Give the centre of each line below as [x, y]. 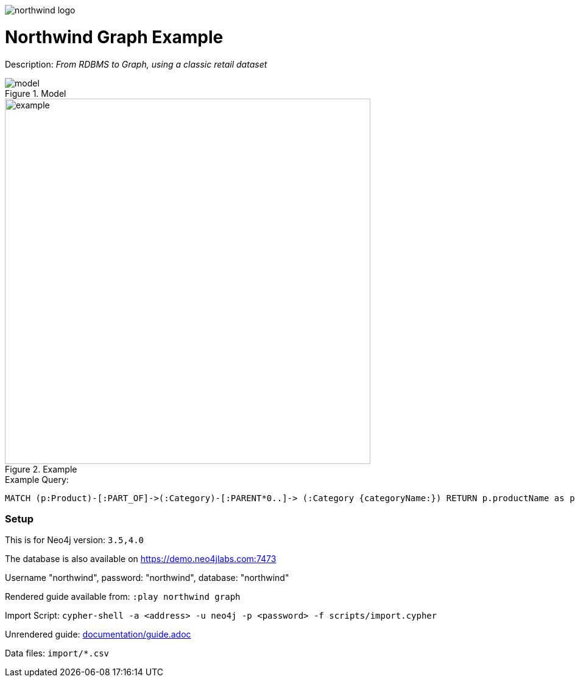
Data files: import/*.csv [57, 653]
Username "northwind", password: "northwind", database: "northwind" [147, 578]
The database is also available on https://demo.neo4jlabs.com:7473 [141, 559]
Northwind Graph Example [114, 37]
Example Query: [37, 479]
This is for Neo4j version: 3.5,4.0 [75, 540]
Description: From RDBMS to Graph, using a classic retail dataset [136, 64]
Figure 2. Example [41, 469]
